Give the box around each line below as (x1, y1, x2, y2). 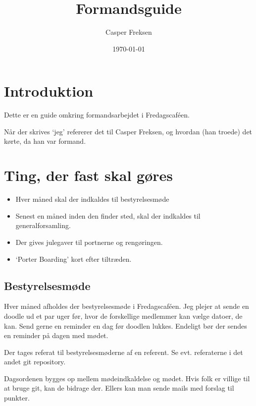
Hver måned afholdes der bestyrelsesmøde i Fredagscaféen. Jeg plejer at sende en (4, 301, 249, 311)
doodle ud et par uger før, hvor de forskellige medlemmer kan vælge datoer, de (4, 310, 243, 321)
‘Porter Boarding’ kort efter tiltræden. (15, 253, 132, 264)
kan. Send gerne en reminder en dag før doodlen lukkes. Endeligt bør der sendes (4, 320, 247, 331)
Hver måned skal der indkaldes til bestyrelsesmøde (15, 194, 169, 204)
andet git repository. (4, 356, 66, 367)
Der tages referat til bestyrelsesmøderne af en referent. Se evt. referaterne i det (4, 347, 243, 357)
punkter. (4, 393, 30, 403)
